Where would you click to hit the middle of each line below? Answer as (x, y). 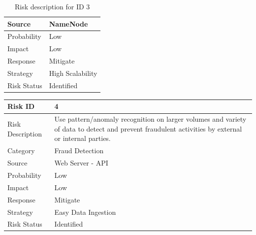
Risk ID (21, 106)
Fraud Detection (79, 151)
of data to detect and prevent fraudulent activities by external (148, 128)
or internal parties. (82, 138)
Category (21, 151)
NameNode (68, 23)
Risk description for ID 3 (52, 6)
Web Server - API (81, 163)
